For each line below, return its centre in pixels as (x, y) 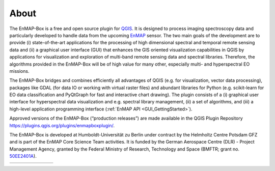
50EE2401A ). (23, 156)
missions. (19, 71)
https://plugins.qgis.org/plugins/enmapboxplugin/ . (62, 125)
